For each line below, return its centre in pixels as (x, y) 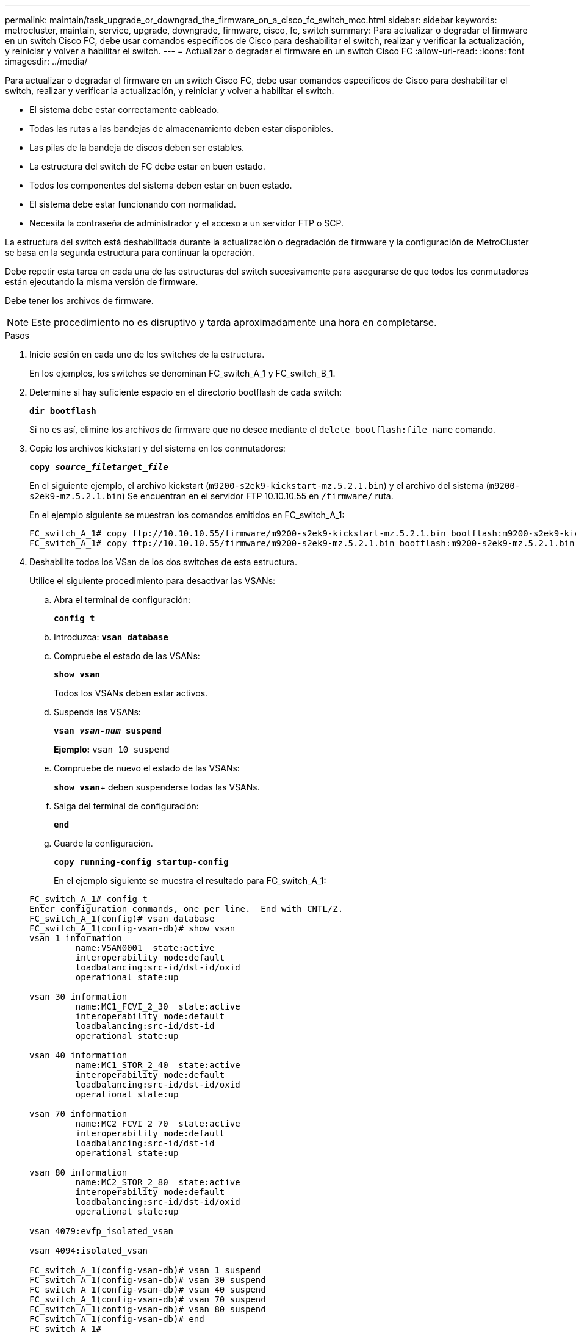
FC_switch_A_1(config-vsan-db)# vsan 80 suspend (148, 1309)
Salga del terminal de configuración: (126, 806)
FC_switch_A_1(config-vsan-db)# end (117, 1319)
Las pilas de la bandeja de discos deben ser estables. (137, 147)
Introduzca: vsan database (111, 637)
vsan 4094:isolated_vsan (88, 1251)
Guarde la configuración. (103, 843)
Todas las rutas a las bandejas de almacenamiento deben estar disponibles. (182, 128)
